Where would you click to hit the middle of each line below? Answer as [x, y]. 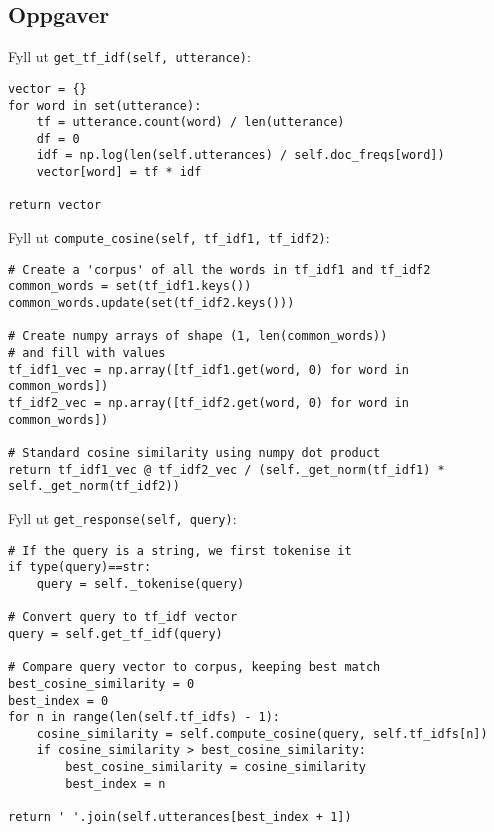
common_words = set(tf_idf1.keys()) [130, 286]
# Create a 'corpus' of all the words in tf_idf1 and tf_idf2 [219, 269]
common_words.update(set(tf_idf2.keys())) [151, 303]
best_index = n [115, 783]
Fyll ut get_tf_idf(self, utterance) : [129, 56]
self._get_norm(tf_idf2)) [94, 486]
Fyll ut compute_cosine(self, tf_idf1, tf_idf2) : [169, 237]
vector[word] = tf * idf [119, 172]
